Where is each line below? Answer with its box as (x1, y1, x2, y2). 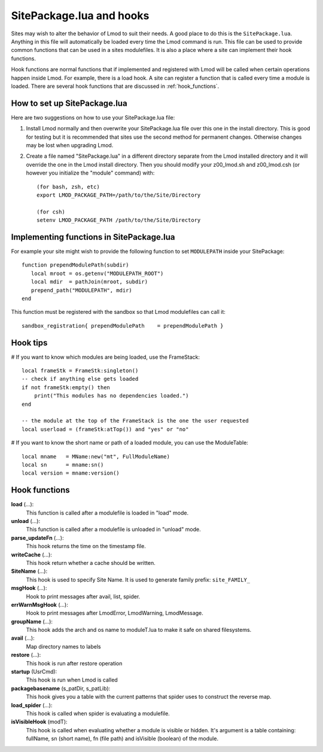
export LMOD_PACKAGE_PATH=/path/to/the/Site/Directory (36, 191, 201, 198)
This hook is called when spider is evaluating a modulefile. (26, 710, 170, 717)
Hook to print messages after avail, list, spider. (26, 592, 141, 600)
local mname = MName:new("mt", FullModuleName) (22, 453, 170, 460)
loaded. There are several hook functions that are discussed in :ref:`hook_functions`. (11, 82, 220, 90)
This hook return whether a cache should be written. (26, 559, 156, 566)
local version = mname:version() (22, 470, 120, 476)
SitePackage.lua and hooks (11, 9, 150, 22)
